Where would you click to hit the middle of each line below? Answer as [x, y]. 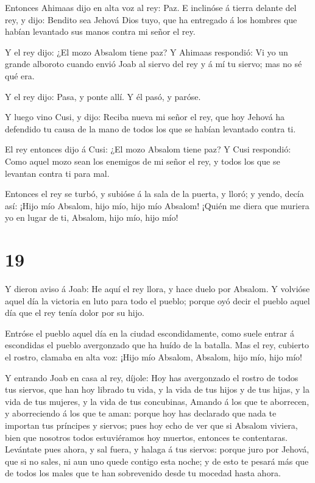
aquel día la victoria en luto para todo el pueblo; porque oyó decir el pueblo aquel [157, 300]
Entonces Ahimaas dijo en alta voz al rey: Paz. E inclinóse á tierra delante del [151, 7]
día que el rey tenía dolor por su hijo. [75, 313]
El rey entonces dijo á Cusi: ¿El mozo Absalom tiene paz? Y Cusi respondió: [148, 149]
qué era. [20, 75]
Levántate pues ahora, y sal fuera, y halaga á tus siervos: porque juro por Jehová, [157, 449]
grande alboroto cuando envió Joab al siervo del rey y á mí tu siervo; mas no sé [154, 64]
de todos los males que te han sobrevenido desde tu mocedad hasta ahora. [143, 473]
